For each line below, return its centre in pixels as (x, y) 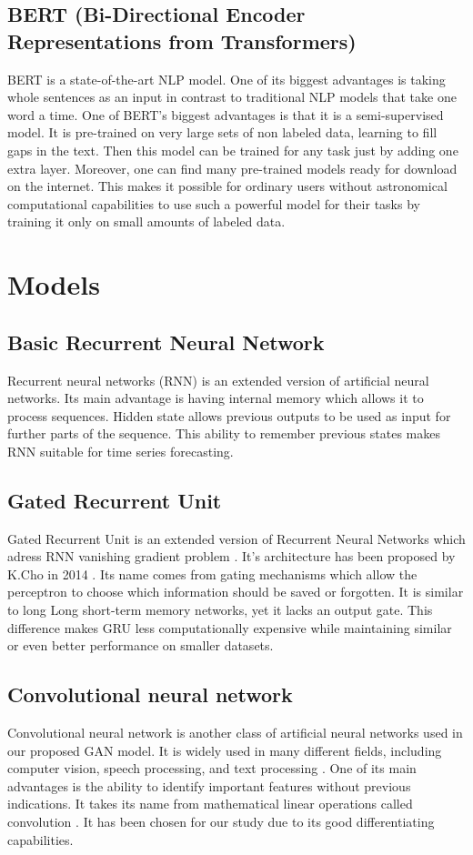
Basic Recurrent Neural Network (166, 342)
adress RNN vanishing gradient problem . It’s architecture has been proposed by (231, 556)
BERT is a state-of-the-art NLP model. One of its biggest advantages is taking (226, 79)
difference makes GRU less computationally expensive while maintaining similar (230, 627)
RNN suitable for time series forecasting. (121, 451)
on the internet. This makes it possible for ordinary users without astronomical (227, 186)
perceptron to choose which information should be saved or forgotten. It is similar (236, 592)
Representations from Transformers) (182, 40)
